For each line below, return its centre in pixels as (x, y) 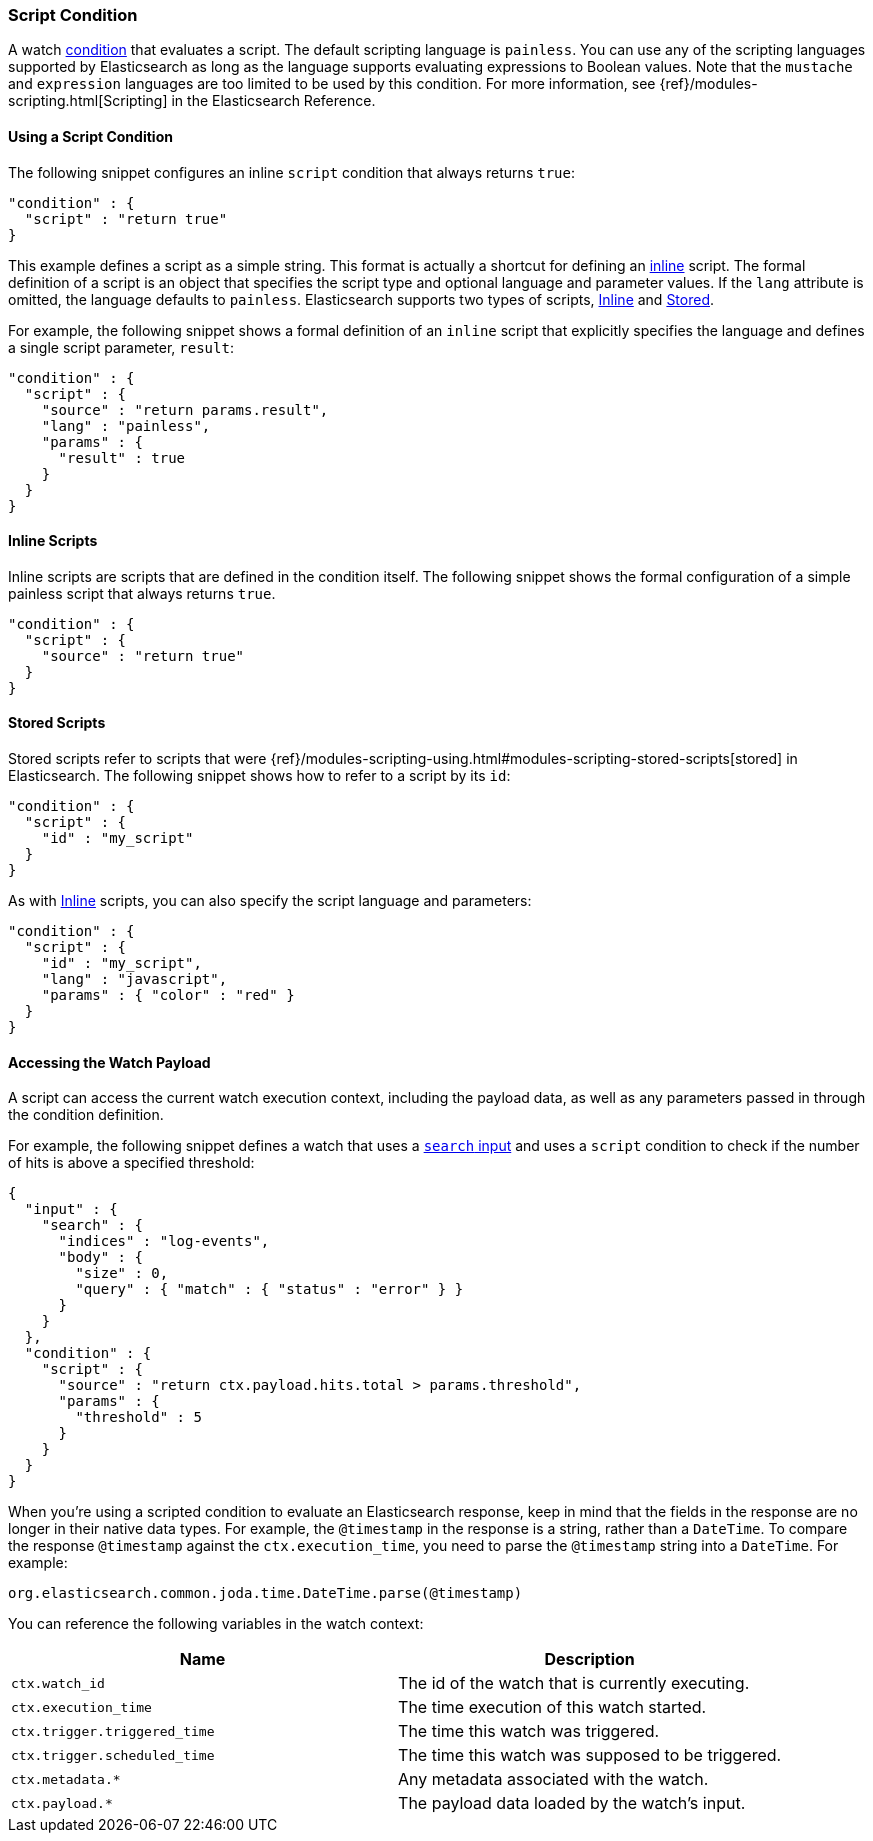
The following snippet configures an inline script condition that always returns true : (291, 172)
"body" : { (100, 1257)
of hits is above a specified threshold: (131, 1163)
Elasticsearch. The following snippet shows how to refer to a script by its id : (259, 776)
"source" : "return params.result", (185, 409)
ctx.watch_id (58, 1683)
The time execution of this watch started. (552, 1707)
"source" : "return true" (143, 655)
